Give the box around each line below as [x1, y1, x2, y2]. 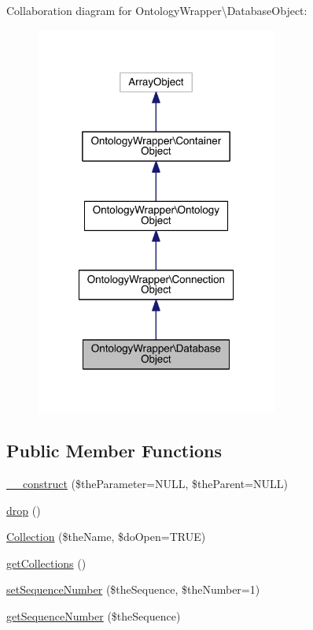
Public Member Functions [6, 438, 222, 463]
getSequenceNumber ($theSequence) [6, 607, 181, 624]
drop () [6, 501, 41, 518]
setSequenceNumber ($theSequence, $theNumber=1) [6, 581, 260, 598]
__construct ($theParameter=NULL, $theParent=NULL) [6, 475, 289, 491]
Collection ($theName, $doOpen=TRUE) [6, 528, 206, 545]
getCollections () [6, 554, 87, 571]
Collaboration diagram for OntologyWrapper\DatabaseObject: [6, 2, 307, 18]
